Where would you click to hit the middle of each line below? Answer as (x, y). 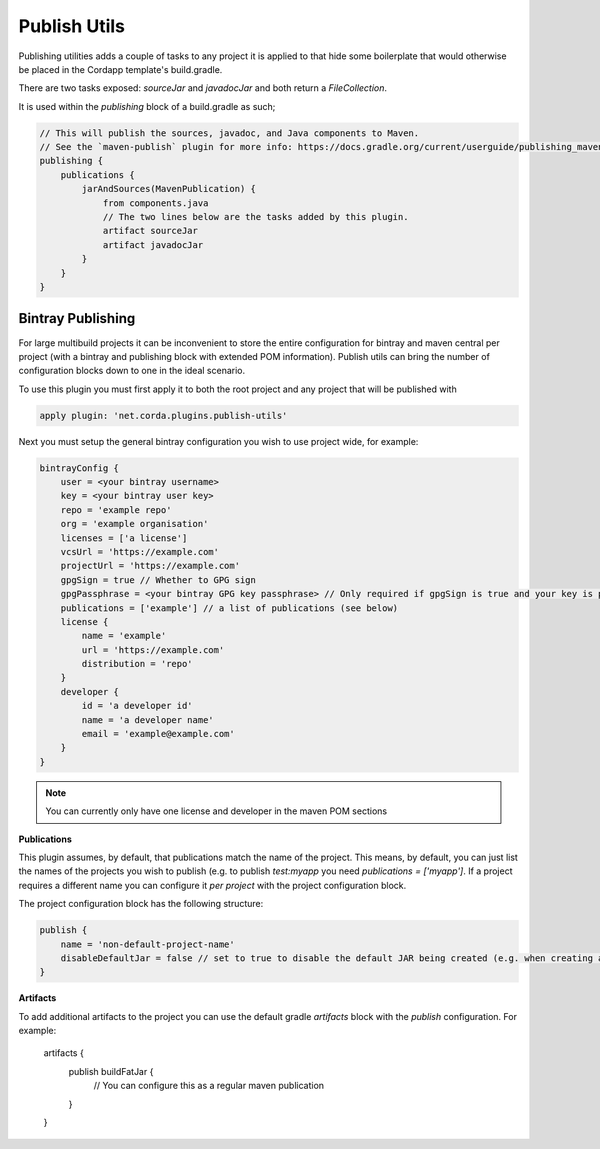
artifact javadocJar (153, 244)
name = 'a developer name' (147, 719)
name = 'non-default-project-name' (147, 944)
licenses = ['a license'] (124, 538)
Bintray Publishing (77, 318)
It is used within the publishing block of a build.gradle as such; (147, 106)
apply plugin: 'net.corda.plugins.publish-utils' (163, 415)
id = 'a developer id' (137, 706)
